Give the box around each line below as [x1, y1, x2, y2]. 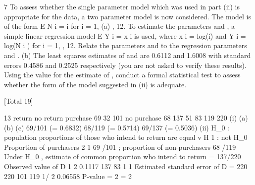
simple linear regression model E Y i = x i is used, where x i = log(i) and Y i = [4, 30, 246, 41]
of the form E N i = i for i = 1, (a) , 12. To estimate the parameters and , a [4, 21, 235, 31]
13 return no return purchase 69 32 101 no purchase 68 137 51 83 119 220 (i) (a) [4, 112, 248, 123]
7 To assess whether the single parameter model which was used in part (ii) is [4, 1, 240, 11]
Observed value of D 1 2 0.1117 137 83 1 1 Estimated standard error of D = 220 [4, 161, 248, 171]
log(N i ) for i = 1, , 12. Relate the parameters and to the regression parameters [4, 40, 247, 51]
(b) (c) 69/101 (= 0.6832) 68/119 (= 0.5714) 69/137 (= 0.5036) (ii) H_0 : [4, 122, 229, 132]
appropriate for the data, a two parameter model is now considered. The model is [4, 11, 251, 21]
